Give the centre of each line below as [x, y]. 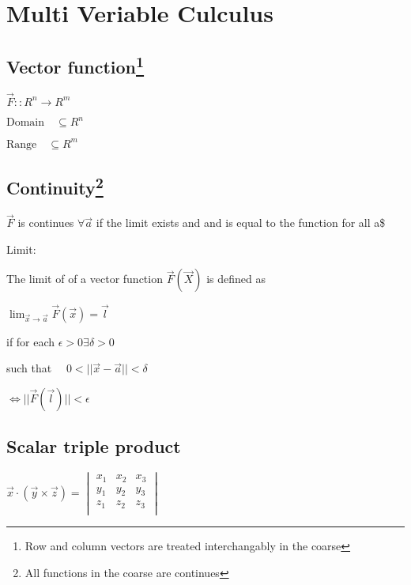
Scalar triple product [94, 446]
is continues [46, 223]
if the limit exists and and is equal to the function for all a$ [241, 223]
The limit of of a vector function [85, 279]
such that [29, 368]
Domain [26, 123]
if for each [31, 341]
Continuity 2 [55, 186]
